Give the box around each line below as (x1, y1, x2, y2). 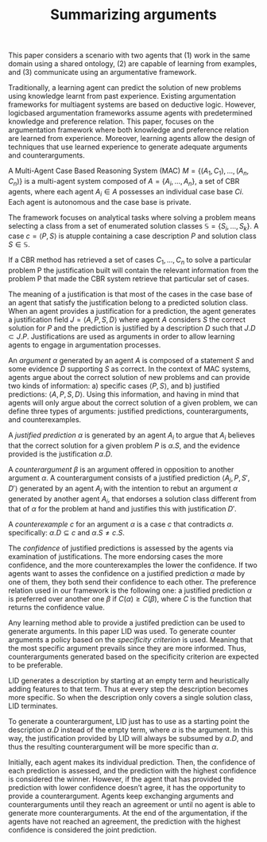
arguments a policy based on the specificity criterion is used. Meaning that (8, 635, 253, 644)
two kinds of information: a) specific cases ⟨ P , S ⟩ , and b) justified (8, 381, 220, 391)
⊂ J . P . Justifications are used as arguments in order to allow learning (8, 332, 235, 342)
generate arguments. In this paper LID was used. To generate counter (8, 627, 236, 636)
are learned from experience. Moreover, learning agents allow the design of (8, 134, 256, 143)
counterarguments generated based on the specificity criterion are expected (8, 652, 260, 662)
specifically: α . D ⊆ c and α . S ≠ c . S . (8, 528, 125, 538)
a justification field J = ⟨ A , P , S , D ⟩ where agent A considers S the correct (8, 315, 246, 324)
